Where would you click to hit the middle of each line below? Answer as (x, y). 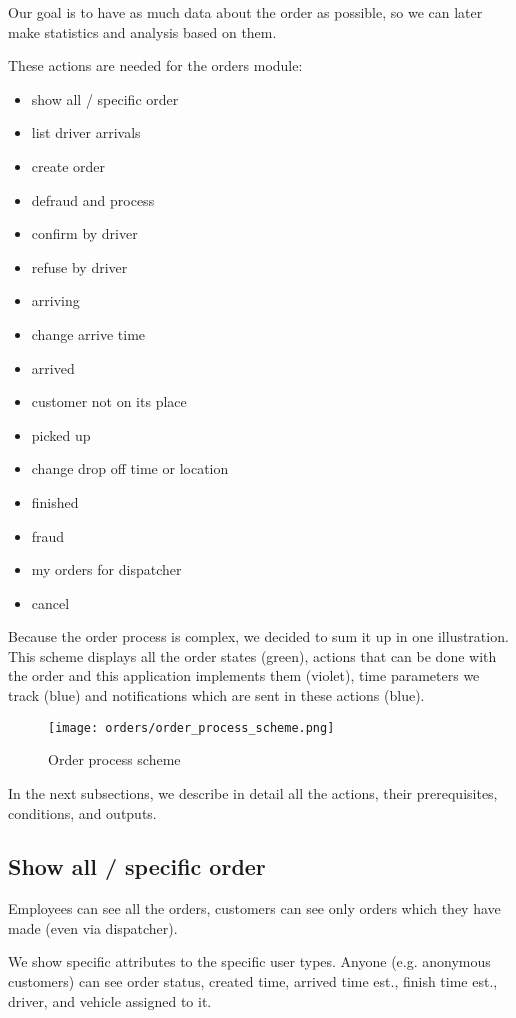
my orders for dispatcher (106, 569)
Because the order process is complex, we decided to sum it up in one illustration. (258, 636)
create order (68, 165)
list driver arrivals (86, 132)
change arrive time (88, 333)
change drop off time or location (130, 468)
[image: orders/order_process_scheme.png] (191, 727)
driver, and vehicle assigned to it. (110, 1000)
